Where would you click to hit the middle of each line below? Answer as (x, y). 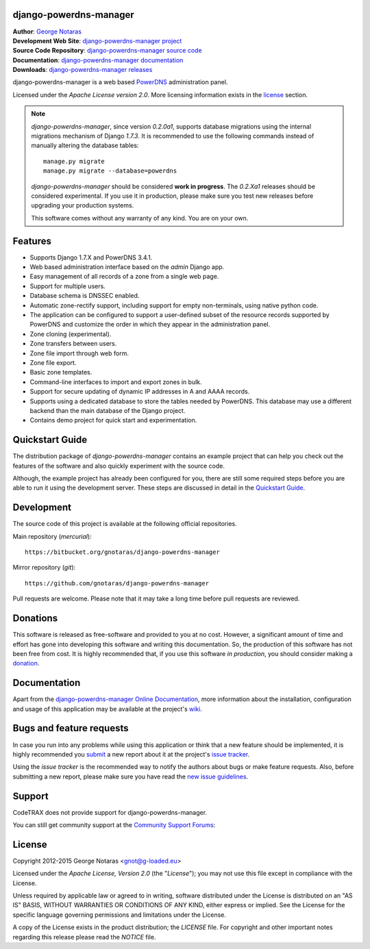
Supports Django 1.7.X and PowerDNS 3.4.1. (91, 257)
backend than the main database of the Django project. (108, 410)
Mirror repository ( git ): (44, 568)
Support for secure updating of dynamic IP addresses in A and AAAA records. (140, 392)
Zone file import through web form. (79, 353)
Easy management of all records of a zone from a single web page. (124, 277)
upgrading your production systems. (83, 205)
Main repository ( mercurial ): (52, 536)
